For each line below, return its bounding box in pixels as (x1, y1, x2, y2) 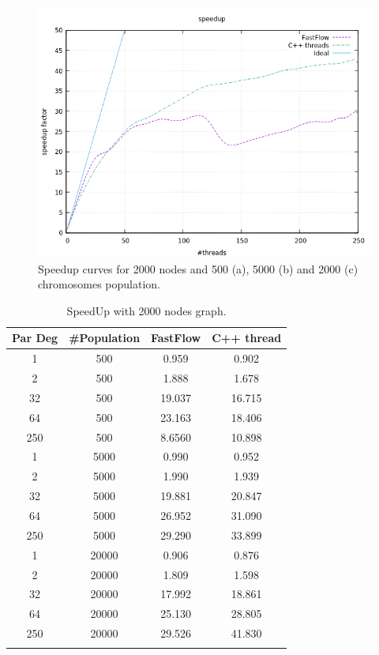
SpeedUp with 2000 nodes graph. (66, 302, 227, 318)
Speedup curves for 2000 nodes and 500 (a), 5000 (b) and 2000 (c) (38, 260, 358, 277)
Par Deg (12, 329, 58, 346)
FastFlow (151, 329, 201, 346)
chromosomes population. (38, 276, 160, 292)
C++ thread (212, 329, 282, 346)
